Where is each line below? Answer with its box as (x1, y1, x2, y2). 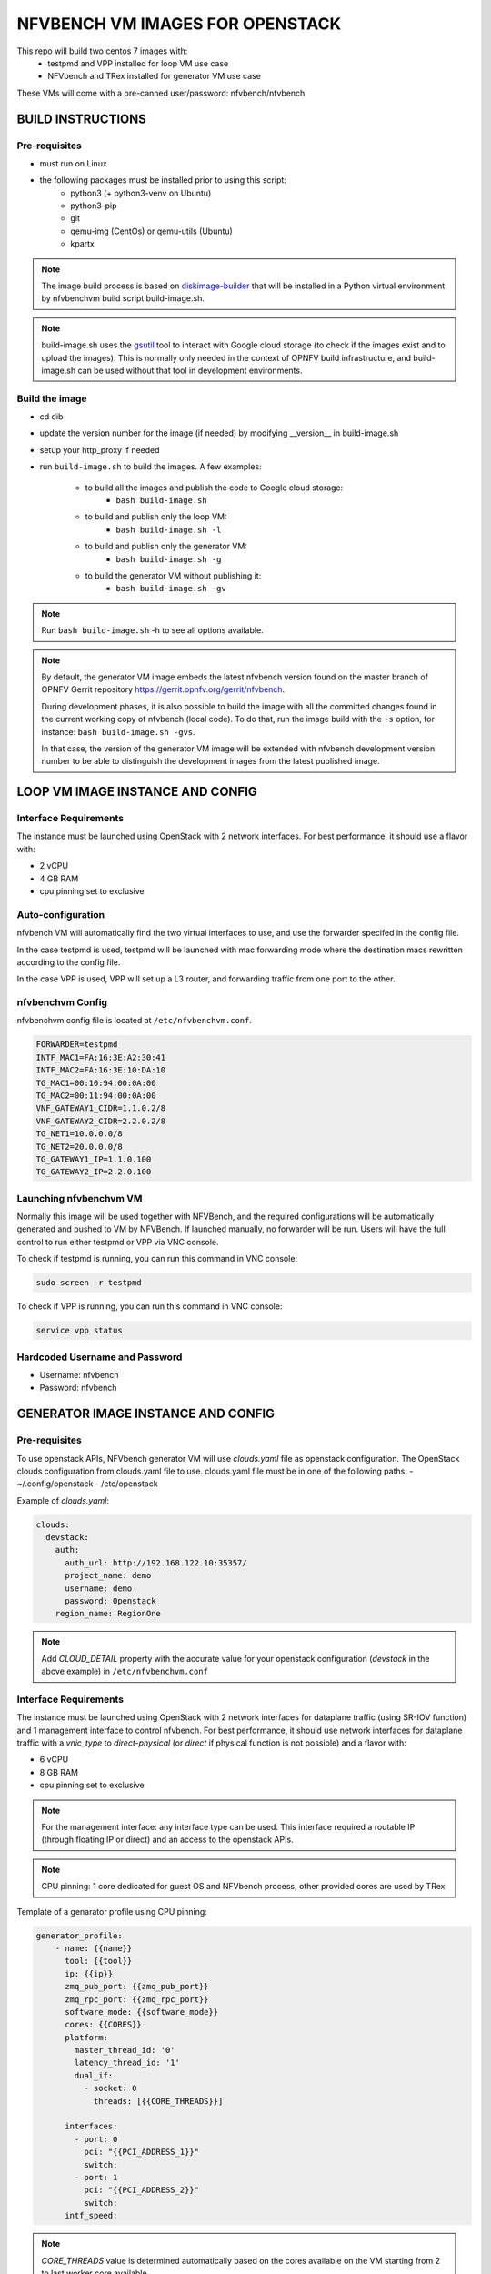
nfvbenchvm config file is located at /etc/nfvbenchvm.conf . (16, 1015, 252, 1026)
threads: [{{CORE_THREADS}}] (93, 2096, 224, 2106)
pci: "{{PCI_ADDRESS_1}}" (83, 2147, 200, 2158)
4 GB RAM (39, 873, 79, 884)
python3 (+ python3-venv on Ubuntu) (70, 187, 212, 198)
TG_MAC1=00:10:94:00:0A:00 (35, 1078, 156, 1088)
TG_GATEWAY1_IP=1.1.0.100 (35, 1153, 152, 1164)
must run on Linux (39, 157, 108, 168)
